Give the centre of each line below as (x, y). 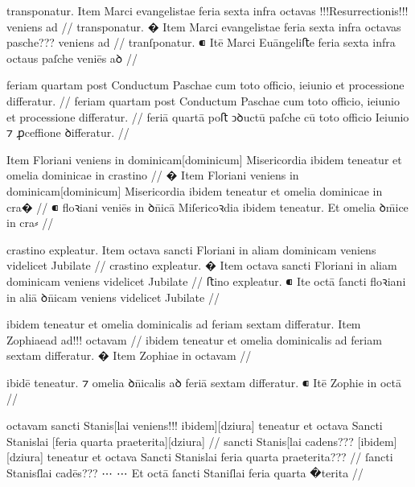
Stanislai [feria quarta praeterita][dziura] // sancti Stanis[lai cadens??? (180, 441)
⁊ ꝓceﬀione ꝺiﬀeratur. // (68, 132)
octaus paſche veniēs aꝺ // (72, 58)
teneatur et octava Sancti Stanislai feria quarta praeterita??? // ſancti (220, 457)
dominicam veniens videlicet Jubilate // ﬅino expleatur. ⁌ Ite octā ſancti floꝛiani (206, 281)
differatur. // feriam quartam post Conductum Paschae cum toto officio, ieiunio (203, 100)
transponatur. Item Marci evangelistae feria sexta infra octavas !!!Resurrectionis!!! (207, 10)
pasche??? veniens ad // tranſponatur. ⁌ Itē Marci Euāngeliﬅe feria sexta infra (201, 42)
